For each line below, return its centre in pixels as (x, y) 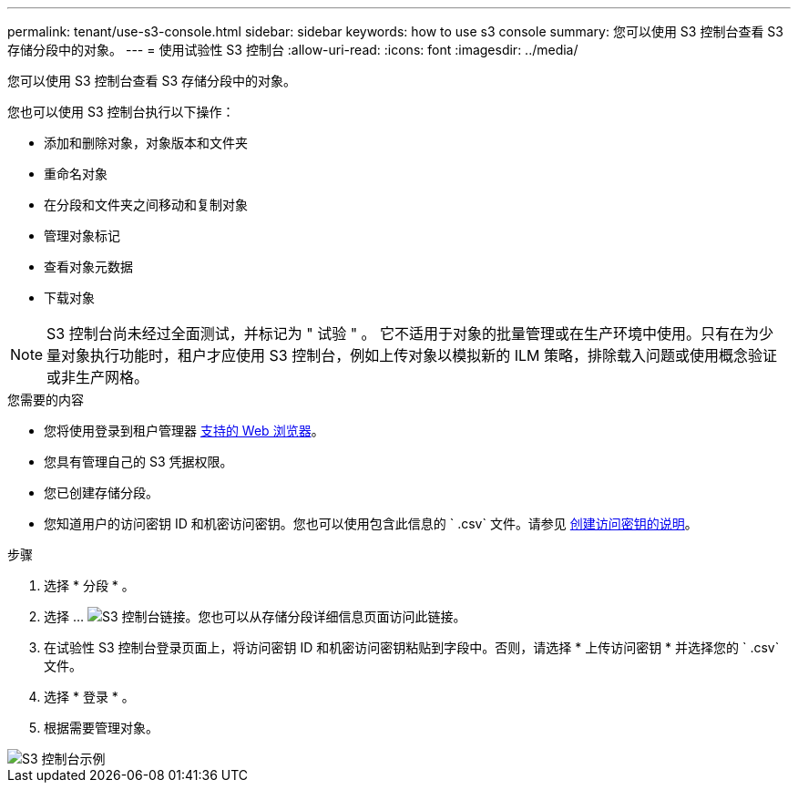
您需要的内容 (46, 400)
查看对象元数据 (88, 267)
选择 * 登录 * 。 (89, 697)
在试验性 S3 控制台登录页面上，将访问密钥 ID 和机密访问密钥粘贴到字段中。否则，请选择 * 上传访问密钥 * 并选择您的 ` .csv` (412, 647)
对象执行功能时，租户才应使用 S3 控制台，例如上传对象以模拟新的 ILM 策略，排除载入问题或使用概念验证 (419, 355)
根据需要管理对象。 (101, 728)
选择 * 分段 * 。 (89, 585)
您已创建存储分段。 (101, 492)
